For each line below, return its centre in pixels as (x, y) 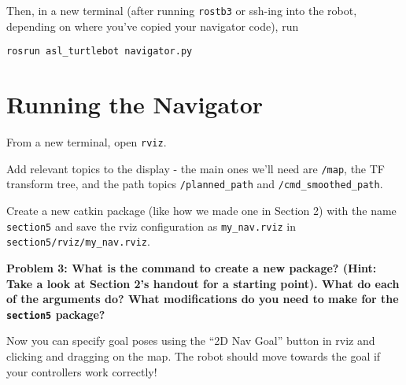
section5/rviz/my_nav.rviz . (78, 241)
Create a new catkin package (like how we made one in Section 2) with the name (201, 210)
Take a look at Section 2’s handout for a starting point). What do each (203, 283)
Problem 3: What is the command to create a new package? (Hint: (192, 267)
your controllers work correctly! (82, 371)
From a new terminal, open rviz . (87, 142)
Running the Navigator (135, 104)
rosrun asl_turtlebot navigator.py (100, 52)
